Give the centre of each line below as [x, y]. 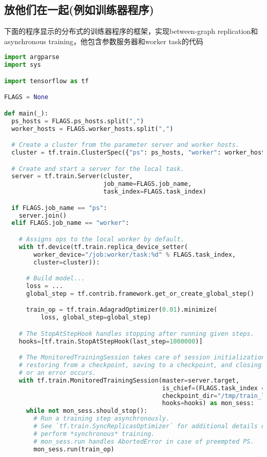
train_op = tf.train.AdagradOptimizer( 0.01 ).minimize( [122, 310]
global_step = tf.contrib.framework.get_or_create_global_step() [140, 293]
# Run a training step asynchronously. [102, 419]
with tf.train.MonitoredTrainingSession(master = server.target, [129, 380]
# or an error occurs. [57, 373]
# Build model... [55, 279]
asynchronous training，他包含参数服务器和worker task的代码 [104, 41]
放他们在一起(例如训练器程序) [79, 9]
